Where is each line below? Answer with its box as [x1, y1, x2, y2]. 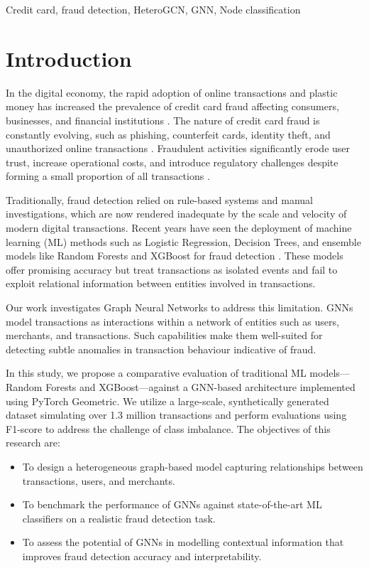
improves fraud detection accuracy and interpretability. [22, 548, 262, 563]
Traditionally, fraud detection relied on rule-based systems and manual [6, 192, 313, 207]
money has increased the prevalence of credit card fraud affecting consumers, [6, 99, 339, 114]
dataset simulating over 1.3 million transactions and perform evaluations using [6, 407, 347, 422]
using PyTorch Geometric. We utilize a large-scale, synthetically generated [6, 393, 329, 408]
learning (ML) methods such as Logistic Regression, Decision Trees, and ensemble [6, 234, 361, 249]
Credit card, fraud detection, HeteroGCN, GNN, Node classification [6, 2, 301, 16]
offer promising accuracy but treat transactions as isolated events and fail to [6, 262, 338, 277]
